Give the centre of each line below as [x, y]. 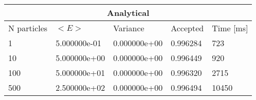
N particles [28, 28]
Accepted [187, 28]
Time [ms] [230, 28]
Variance [129, 28]
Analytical [128, 13]
